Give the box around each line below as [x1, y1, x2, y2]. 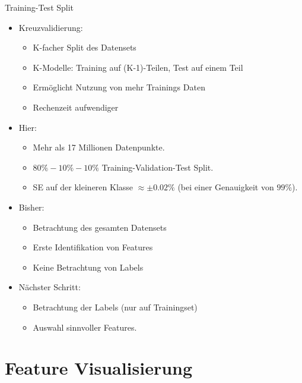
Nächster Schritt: [18, 281, 81, 293]
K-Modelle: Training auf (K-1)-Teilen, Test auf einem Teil [33, 61, 243, 73]
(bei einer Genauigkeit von [177, 181, 274, 193]
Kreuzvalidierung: [18, 21, 83, 33]
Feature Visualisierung [5, 356, 193, 380]
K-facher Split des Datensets [33, 41, 136, 54]
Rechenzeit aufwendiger [33, 101, 119, 113]
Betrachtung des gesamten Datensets [33, 221, 167, 233]
